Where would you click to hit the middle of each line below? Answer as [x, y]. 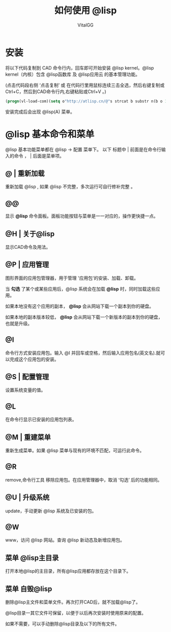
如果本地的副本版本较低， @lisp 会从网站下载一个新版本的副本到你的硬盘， [84, 317]
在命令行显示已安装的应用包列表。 [41, 420]
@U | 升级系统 [27, 498]
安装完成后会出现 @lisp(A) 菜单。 [40, 112]
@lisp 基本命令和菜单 [50, 134]
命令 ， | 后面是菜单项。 [39, 156]
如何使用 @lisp [85, 10]
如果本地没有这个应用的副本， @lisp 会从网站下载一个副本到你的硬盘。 [80, 306]
